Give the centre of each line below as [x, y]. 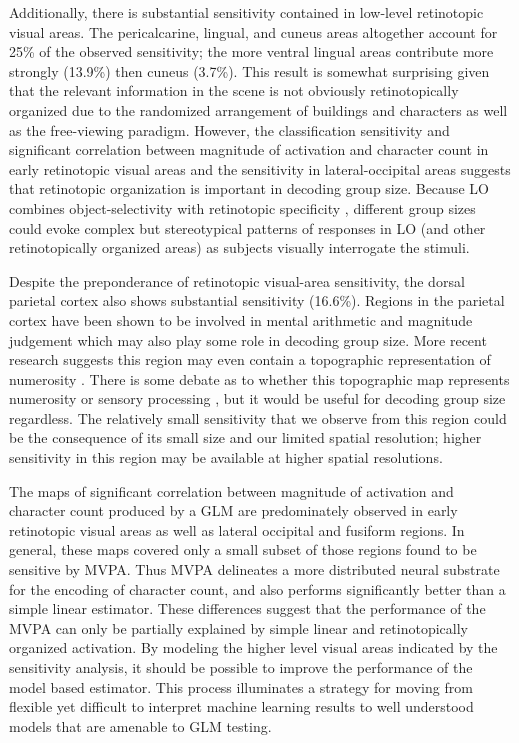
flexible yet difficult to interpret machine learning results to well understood [241, 706]
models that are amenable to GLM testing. [140, 725]
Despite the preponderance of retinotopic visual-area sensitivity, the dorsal [237, 280]
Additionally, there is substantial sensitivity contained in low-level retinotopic [246, 12]
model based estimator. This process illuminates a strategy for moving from [241, 686]
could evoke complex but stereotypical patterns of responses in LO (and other [247, 227]
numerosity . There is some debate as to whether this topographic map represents [259, 378]
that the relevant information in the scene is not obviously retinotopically [234, 90]
